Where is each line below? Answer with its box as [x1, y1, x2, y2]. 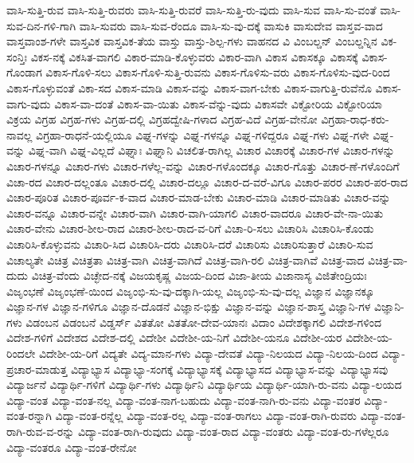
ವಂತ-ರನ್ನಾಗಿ [6, 407, 52, 424]
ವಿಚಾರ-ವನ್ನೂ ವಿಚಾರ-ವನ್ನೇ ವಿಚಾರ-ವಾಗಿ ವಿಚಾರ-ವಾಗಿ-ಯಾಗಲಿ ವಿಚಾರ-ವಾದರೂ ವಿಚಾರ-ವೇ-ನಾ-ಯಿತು [6, 204, 384, 221]
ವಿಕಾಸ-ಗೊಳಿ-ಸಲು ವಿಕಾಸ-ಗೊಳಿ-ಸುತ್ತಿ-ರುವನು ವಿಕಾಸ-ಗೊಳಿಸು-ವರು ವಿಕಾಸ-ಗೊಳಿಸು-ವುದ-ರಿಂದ [45, 64, 390, 80]
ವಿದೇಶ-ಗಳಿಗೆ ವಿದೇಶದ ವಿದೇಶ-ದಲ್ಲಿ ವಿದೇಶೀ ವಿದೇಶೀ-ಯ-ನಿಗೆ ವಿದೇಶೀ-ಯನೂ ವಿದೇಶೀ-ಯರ [6, 329, 342, 346]
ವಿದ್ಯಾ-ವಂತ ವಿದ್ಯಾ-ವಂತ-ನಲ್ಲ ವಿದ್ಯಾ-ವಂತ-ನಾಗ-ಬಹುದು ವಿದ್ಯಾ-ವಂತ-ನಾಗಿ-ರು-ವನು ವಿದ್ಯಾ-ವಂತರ [6, 391, 361, 408]
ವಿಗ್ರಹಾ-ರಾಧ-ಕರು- [321, 111, 389, 128]
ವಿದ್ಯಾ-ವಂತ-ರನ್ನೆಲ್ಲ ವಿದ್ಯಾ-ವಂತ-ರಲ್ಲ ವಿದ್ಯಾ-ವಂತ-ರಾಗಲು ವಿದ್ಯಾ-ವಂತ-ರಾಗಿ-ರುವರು [55, 407, 357, 424]
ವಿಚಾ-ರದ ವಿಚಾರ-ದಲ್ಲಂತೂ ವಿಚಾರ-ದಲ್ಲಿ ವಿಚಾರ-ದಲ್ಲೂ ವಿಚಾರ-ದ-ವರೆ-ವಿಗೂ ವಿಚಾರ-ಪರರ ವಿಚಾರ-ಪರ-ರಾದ [6, 173, 408, 190]
